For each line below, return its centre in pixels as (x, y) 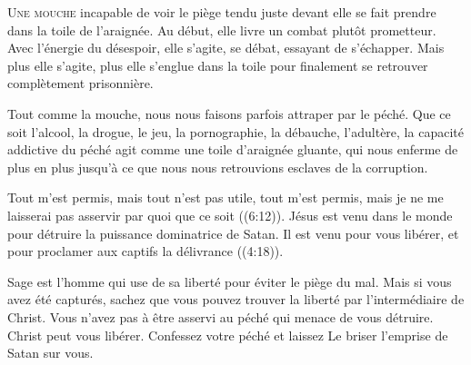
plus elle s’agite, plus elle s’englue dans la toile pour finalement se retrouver (218, 65)
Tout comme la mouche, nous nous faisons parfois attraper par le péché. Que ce (229, 113)
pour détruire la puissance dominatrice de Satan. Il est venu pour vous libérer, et (233, 233)
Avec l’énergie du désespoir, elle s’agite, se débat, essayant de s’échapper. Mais (226, 48)
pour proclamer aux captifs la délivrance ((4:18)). (145, 251)
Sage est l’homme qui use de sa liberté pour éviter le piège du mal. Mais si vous (230, 281)
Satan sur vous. (50, 353)
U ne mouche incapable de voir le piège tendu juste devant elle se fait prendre (222, 12)
